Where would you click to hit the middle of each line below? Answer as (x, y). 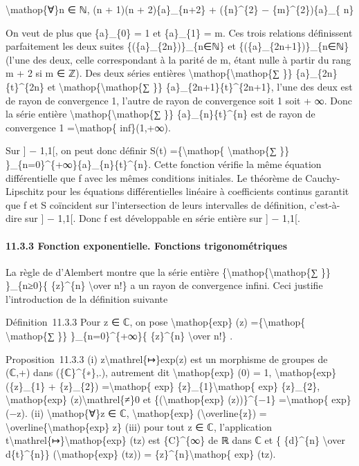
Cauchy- (323, 177)
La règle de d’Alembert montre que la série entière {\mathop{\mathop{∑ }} (168, 271)
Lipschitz (25, 191)
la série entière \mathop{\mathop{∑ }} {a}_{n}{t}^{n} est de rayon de (160, 114)
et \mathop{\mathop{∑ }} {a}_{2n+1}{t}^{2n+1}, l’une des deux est (200, 86)
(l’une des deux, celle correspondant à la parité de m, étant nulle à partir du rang (178, 59)
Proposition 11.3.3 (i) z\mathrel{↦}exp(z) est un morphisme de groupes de (167, 358)
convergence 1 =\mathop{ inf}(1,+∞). (88, 127)
